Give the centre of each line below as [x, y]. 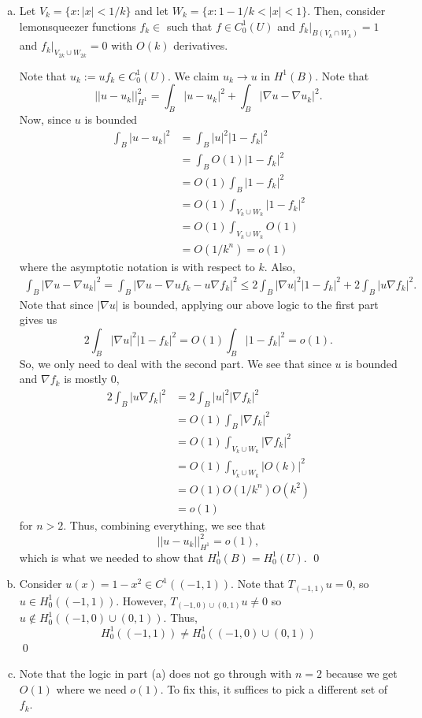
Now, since [45, 119]
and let [152, 10]
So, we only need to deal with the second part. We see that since [175, 363]
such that [189, 26]
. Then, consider [346, 10]
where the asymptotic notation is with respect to [137, 266]
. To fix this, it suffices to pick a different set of [274, 688]
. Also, [280, 266]
